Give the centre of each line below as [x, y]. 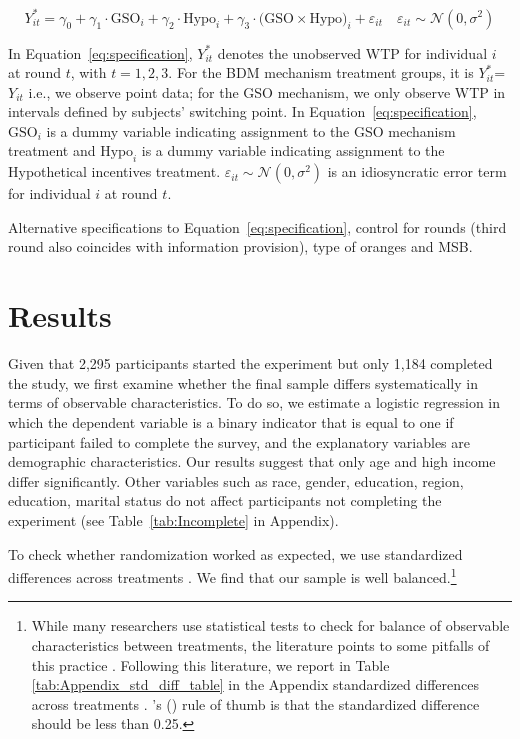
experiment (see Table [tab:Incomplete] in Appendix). [173, 519]
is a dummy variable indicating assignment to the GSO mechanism [251, 130]
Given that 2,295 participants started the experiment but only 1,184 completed [250, 363]
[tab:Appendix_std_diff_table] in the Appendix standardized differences [255, 684]
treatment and [52, 150]
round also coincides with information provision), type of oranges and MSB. [240, 246]
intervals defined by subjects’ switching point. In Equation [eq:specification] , [242, 111]
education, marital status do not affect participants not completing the [225, 500]
